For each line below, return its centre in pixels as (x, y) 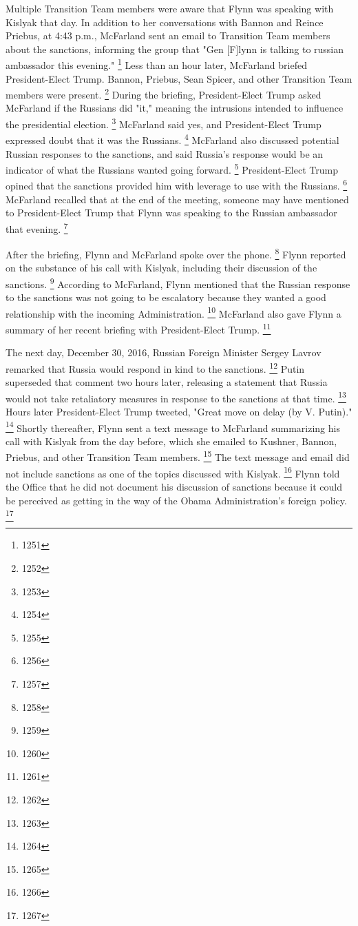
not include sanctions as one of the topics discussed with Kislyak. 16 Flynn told (173, 472)
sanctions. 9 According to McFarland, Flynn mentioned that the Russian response (178, 282)
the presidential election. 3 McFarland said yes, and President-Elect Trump (164, 123)
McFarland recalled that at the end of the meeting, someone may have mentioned (177, 199)
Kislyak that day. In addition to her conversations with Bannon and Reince (165, 22)
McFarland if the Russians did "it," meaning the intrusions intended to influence (175, 108)
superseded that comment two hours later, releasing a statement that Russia (167, 382)
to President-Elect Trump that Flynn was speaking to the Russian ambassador (171, 213)
